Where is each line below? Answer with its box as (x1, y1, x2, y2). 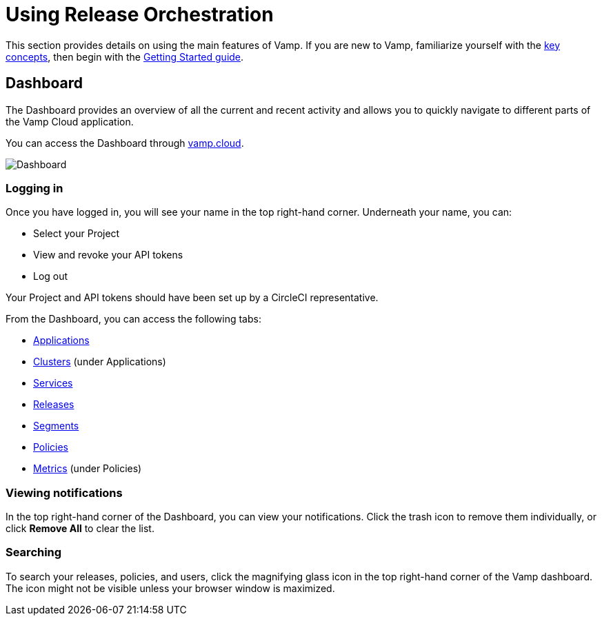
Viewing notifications (6, 485, 123, 500)
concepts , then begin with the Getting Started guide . (6, 50, 244, 63)
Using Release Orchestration (6, 3, 274, 26)
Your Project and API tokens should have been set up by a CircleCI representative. (6, 292, 379, 304)
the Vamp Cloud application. (6, 115, 134, 128)
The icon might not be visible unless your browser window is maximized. (6, 582, 335, 594)
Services (33, 377, 73, 389)
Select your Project (33, 227, 120, 240)
